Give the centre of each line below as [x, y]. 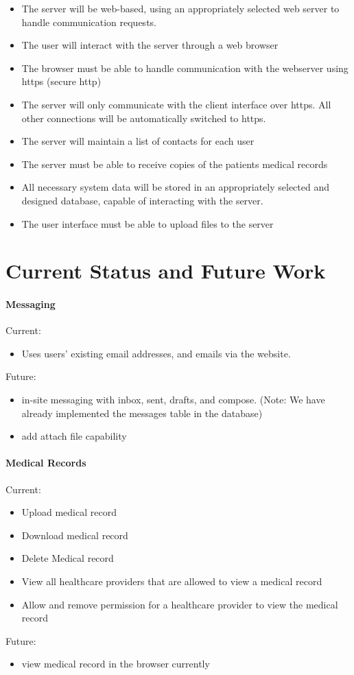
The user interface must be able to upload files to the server [147, 223]
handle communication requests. [89, 22]
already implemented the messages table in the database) [142, 413]
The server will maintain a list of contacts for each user [138, 141]
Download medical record [75, 535]
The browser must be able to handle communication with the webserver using [185, 68]
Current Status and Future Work [166, 271]
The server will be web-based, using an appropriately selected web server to [180, 8]
